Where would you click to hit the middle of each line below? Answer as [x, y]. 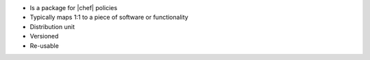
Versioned [44, 36]
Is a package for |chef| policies [74, 8]
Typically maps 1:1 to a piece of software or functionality [109, 18]
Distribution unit [52, 26]
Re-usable [45, 46]
